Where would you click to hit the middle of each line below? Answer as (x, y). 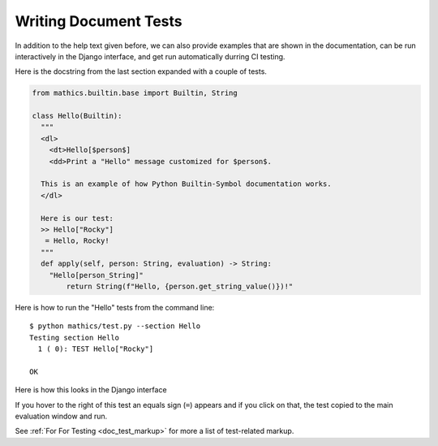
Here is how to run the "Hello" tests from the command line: (115, 307)
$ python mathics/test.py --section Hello (115, 326)
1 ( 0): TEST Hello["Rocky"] (96, 349)
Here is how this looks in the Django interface (91, 390)
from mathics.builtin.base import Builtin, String (135, 93)
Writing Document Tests (99, 21)
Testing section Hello (75, 338)
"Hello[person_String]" (96, 275)
